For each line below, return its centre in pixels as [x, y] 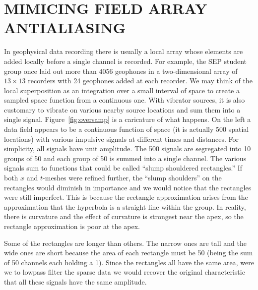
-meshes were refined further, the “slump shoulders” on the [132, 178]
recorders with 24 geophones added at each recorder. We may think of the [140, 81]
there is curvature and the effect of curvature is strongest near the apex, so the [124, 216]
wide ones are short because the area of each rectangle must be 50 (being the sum [129, 253]
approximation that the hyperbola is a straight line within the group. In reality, [125, 206]
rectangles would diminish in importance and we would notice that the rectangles [128, 187]
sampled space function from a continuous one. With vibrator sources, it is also [125, 100]
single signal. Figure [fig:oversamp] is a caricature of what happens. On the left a [128, 119]
